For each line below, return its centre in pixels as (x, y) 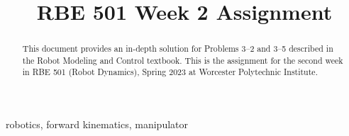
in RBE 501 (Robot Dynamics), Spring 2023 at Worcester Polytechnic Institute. (170, 72)
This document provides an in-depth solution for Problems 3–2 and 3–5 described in (178, 49)
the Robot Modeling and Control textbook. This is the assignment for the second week (183, 60)
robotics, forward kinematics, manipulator (97, 124)
